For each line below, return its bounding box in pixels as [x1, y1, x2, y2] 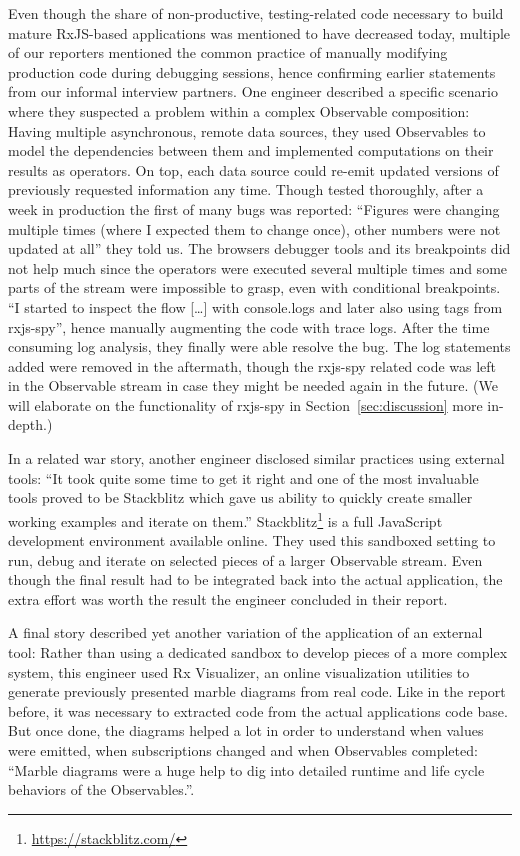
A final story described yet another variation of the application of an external [8, 622, 483, 643]
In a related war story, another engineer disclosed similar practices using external [8, 448, 505, 469]
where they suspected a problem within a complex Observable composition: [8, 100, 470, 121]
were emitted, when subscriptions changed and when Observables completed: [8, 740, 478, 761]
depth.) [8, 414, 53, 435]
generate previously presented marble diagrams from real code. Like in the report [8, 681, 506, 702]
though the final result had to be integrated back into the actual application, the [8, 569, 503, 590]
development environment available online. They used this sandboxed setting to [8, 530, 496, 551]
